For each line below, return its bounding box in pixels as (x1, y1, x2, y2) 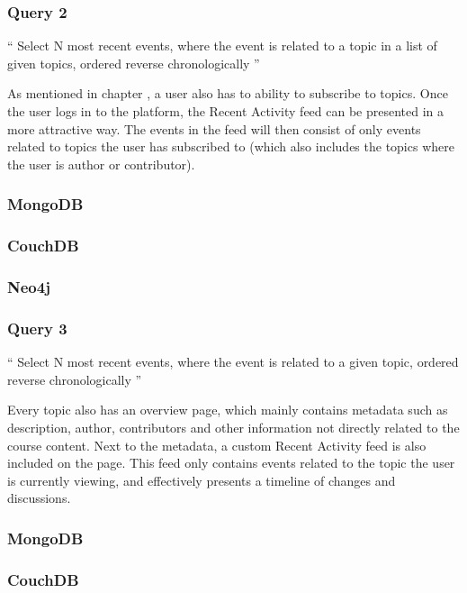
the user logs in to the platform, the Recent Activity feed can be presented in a (7, 102, 445, 120)
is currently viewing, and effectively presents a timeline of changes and (7, 470, 396, 489)
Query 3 (7, 316, 67, 339)
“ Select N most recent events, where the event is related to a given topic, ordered (7, 352, 459, 371)
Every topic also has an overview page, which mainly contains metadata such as (7, 400, 448, 419)
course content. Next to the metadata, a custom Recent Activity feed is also (7, 435, 427, 454)
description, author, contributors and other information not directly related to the (7, 417, 460, 436)
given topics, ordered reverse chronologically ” (7, 53, 260, 72)
